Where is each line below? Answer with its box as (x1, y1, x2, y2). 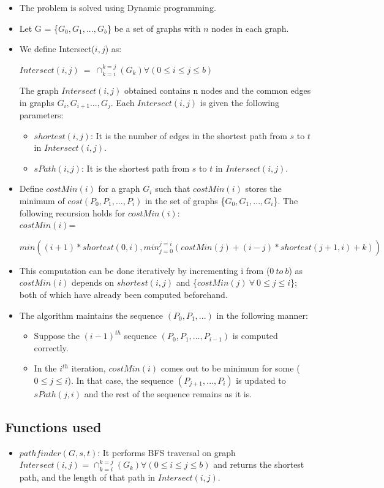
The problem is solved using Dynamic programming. (19, 1, 216, 13)
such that (155, 182, 190, 195)
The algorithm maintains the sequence (19, 308, 164, 321)
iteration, (71, 362, 106, 375)
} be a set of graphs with (107, 21, 201, 34)
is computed (232, 329, 278, 342)
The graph (19, 84, 59, 97)
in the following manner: (216, 308, 308, 321)
